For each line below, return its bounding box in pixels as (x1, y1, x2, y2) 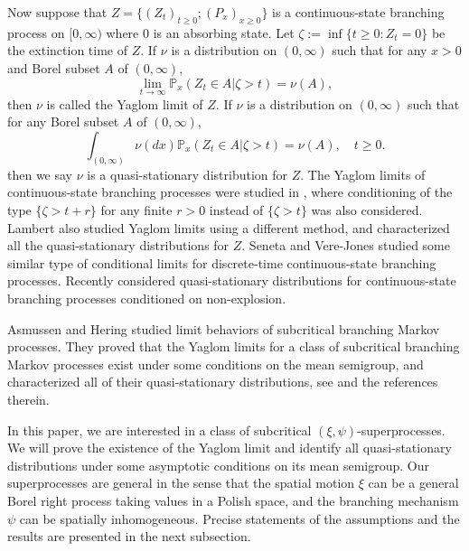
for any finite (100, 201, 173, 219)
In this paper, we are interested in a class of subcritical (7, 420, 312, 439)
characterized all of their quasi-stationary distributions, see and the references (7, 372, 438, 391)
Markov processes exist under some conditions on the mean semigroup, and (7, 354, 424, 373)
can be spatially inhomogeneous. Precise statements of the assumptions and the (19, 509, 460, 528)
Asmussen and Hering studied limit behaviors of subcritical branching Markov (7, 319, 440, 338)
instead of (209, 201, 264, 219)
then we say (7, 164, 73, 183)
